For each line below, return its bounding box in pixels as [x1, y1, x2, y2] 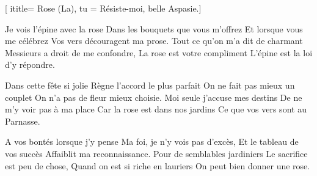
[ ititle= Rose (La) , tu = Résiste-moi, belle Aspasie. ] [5, 2, 202, 14]
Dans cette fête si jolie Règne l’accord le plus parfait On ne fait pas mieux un [5, 78, 295, 91]
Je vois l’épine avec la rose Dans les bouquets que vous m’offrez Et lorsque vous [5, 22, 303, 35]
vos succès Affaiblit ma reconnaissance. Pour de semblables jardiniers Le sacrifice [5, 147, 308, 159]
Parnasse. [5, 114, 40, 127]
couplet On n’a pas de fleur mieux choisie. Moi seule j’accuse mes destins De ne [5, 90, 302, 103]
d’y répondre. [5, 58, 55, 71]
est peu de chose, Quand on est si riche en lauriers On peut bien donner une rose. [5, 159, 310, 172]
